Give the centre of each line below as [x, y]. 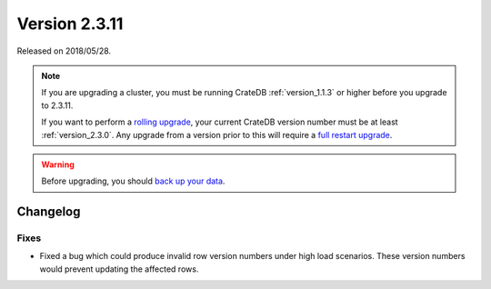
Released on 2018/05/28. [64, 51]
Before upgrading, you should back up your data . [133, 181]
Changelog [49, 212]
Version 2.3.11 [70, 24]
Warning [58, 164]
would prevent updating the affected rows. [119, 269]
